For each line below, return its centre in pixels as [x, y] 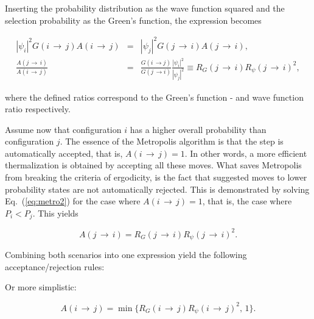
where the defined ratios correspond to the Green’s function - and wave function [154, 97]
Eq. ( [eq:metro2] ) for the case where [73, 201]
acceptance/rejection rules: [55, 266]
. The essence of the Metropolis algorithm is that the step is [172, 141]
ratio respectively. [38, 109]
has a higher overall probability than [198, 129]
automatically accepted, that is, [64, 153]
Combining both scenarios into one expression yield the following [126, 255]
